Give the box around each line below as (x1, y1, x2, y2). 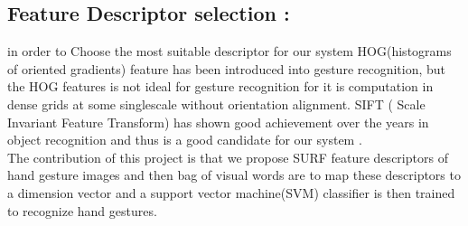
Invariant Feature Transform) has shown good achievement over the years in (7, 112, 429, 131)
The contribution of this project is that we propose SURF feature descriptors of (7, 147, 448, 166)
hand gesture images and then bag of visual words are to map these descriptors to (7, 165, 461, 184)
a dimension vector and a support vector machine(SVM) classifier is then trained (7, 183, 455, 202)
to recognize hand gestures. (7, 201, 157, 220)
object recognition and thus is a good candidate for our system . (7, 130, 362, 149)
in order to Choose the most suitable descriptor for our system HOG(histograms (7, 42, 452, 61)
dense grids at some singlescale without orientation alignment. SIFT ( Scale (7, 94, 426, 113)
